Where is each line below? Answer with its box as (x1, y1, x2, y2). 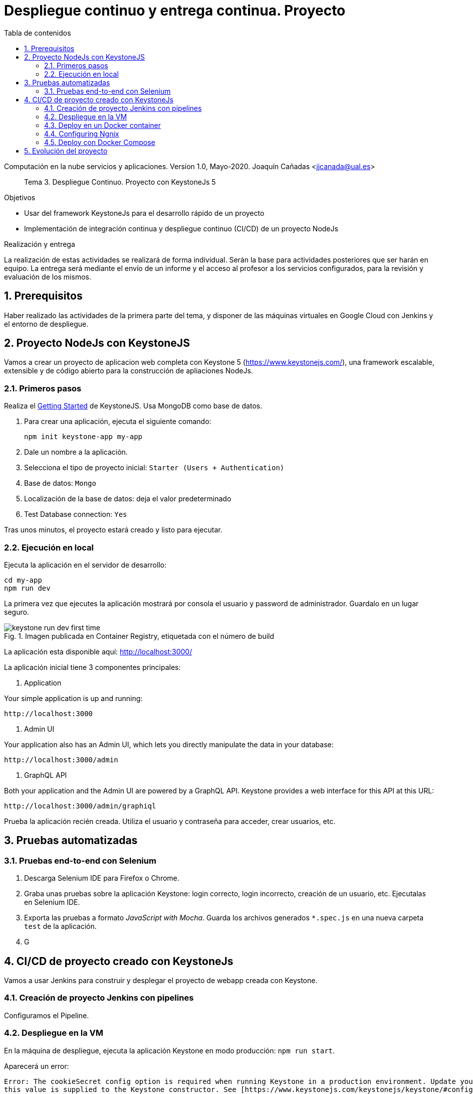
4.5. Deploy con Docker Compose (44, 138, 155, 147)
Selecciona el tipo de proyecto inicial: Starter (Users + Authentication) (24, 463, 285, 472)
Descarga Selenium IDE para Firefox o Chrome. (24, 874, 179, 883)
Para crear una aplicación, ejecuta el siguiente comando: (24, 417, 211, 426)
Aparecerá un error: (4, 1061, 69, 1070)
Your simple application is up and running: (4, 694, 143, 703)
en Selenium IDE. (24, 898, 80, 907)
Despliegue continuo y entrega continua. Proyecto (4, 2, 346, 19)
